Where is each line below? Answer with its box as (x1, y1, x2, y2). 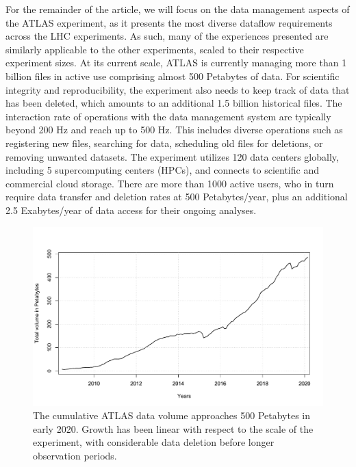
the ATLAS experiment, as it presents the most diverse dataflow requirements (5, 15, 333, 29)
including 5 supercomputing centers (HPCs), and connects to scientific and (5, 163, 319, 177)
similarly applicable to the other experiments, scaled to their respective (5, 42, 304, 56)
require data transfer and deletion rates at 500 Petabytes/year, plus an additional (5, 189, 348, 204)
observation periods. (33, 448, 117, 462)
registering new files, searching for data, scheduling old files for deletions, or (5, 135, 323, 150)
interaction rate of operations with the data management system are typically (5, 109, 331, 123)
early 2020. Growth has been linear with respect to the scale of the (33, 421, 314, 436)
